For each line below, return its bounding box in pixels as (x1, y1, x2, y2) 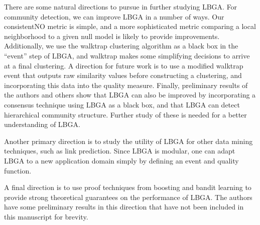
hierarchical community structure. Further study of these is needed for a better (4, 109, 247, 119)
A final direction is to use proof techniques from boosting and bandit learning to (4, 182, 251, 192)
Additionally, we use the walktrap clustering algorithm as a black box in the (4, 40, 238, 51)
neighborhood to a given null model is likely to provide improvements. (4, 30, 220, 41)
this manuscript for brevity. (4, 211, 88, 221)
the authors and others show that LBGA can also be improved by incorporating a (4, 89, 256, 100)
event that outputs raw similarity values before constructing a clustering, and (4, 70, 242, 80)
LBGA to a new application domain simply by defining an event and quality (4, 155, 239, 165)
